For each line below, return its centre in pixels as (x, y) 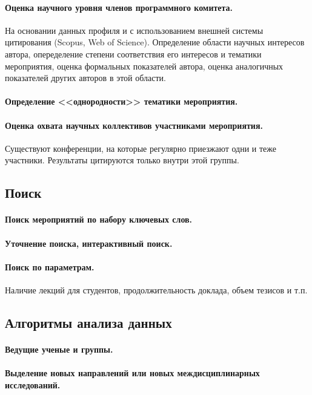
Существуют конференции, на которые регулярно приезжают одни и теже (141, 148)
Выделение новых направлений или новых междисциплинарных (132, 373)
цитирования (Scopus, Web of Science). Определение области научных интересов (155, 42)
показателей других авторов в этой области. (85, 78)
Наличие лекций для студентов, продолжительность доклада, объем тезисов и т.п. (156, 289)
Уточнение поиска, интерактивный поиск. (89, 243)
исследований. (33, 384)
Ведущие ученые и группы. (59, 349)
